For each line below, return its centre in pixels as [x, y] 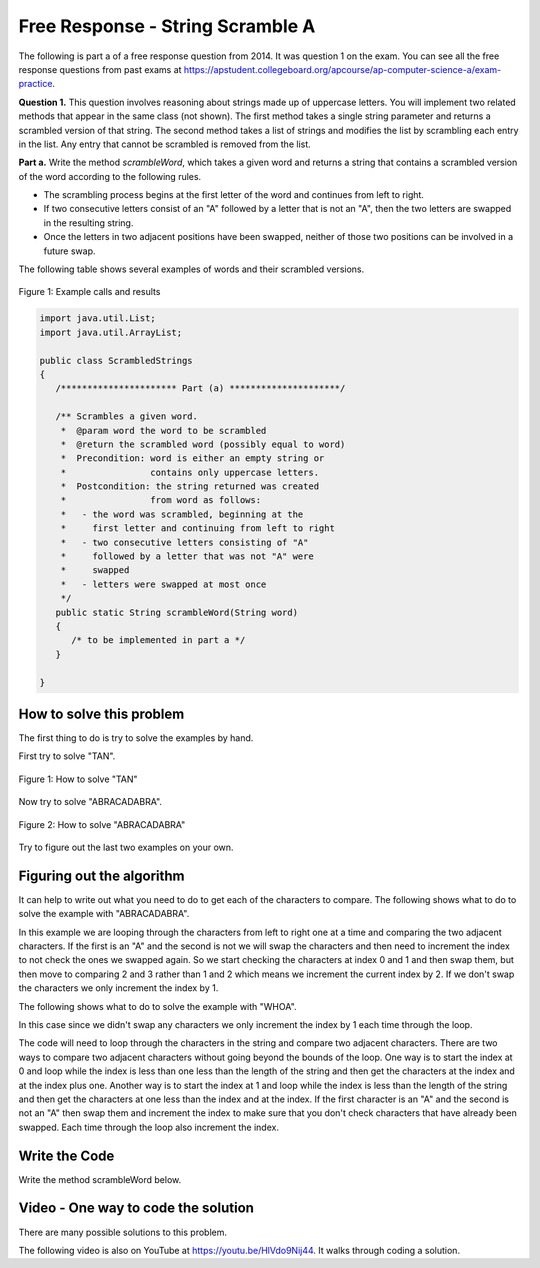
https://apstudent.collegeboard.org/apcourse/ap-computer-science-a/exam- [342, 69]
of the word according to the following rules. [110, 176]
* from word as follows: [161, 500]
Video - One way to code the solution [136, 1208]
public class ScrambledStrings [116, 360]
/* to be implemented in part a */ [158, 640]
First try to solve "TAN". [67, 756]
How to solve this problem [101, 713]
